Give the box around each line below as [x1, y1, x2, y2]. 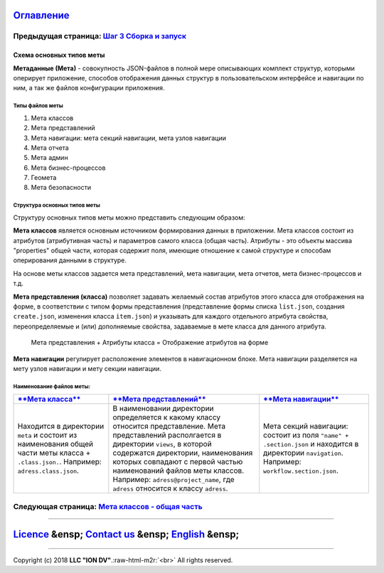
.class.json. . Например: [17, 457, 102, 467]
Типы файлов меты [13, 102, 63, 109]
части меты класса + [17, 448, 91, 458]
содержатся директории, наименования [112, 448, 253, 458]
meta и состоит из [17, 430, 78, 440]
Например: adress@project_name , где [112, 475, 235, 485]
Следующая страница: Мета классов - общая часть [13, 501, 203, 511]
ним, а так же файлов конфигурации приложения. [13, 84, 165, 92]
